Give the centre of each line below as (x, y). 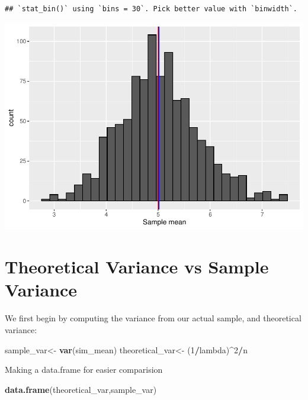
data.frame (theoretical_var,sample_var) (81, 389)
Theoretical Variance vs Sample (137, 267)
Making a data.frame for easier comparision (84, 370)
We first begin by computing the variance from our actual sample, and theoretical (153, 318)
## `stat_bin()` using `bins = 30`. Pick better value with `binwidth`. (151, 9)
